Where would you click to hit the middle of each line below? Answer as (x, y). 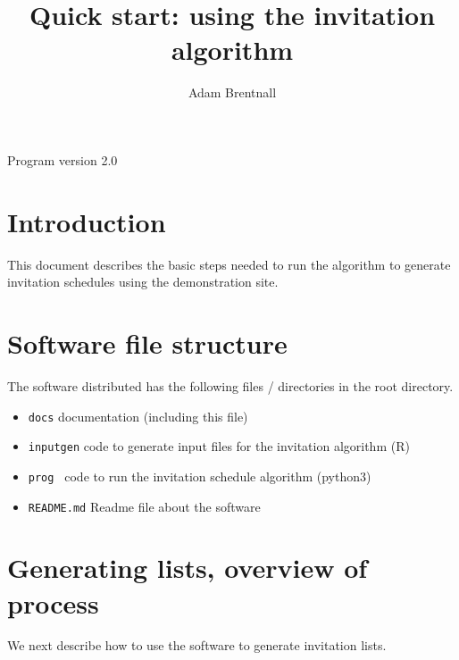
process (53, 602)
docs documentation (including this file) (138, 416)
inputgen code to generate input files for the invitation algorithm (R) (219, 446)
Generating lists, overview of (188, 568)
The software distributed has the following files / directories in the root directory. (230, 385)
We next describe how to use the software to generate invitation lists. (197, 645)
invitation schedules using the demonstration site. (143, 282)
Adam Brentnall (232, 92)
